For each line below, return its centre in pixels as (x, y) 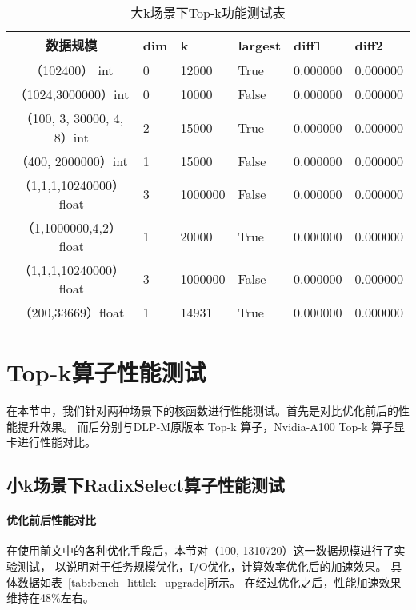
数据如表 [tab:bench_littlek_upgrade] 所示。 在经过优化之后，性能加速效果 (209, 582)
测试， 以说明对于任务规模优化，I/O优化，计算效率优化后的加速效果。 (202, 566)
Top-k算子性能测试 (106, 372)
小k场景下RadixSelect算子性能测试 (146, 485)
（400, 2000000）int (71, 161)
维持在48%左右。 (50, 598)
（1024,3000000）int (72, 94)
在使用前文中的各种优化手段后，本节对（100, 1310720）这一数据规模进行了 (200, 550)
